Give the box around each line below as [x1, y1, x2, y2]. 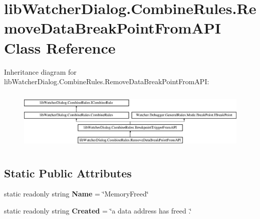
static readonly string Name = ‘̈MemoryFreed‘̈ [4, 188, 149, 199]
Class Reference [4, 37, 116, 58]
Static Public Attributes [4, 165, 132, 180]
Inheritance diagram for [4, 66, 77, 77]
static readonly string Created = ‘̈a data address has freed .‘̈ [4, 205, 192, 216]
